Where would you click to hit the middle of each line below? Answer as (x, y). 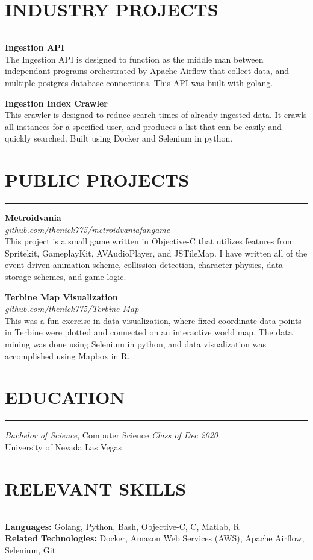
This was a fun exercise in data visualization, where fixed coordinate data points (153, 320)
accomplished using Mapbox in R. (67, 356)
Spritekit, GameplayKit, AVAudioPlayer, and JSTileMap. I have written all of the (156, 253)
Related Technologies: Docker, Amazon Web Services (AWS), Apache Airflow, (155, 538)
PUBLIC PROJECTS (97, 180)
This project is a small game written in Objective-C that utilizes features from (150, 241)
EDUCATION (65, 397)
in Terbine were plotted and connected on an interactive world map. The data (149, 332)
